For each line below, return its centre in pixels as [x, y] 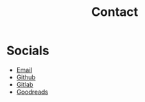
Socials [28, 51]
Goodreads [32, 92]
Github [26, 77]
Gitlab [25, 84]
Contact [115, 12]
